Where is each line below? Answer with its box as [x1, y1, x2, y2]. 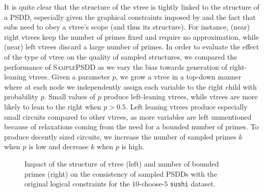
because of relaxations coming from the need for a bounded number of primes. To [4, 121, 259, 132]
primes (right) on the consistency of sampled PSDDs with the [24, 168, 217, 179]
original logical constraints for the [24, 178, 130, 189]
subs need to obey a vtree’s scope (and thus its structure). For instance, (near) [4, 21, 250, 32]
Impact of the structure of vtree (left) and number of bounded [24, 158, 219, 169]
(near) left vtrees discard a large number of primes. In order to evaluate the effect [4, 41, 259, 52]
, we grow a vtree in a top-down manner [116, 71, 242, 82]
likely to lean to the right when [4, 101, 101, 112]
